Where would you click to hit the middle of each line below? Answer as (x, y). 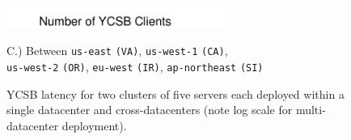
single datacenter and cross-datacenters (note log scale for (150, 110)
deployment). (94, 125)
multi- (311, 110)
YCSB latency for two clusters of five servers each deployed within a (175, 93)
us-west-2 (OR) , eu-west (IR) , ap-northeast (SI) (135, 67)
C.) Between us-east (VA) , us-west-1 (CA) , (117, 51)
